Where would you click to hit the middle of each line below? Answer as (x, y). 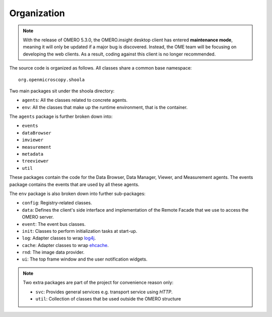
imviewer (33, 140)
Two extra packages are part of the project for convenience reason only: (98, 283)
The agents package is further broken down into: (61, 116)
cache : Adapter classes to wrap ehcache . (65, 245)
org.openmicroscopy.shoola (52, 80)
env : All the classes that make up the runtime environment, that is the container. (105, 107)
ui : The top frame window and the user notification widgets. (85, 259)
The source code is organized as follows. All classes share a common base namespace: (100, 68)
